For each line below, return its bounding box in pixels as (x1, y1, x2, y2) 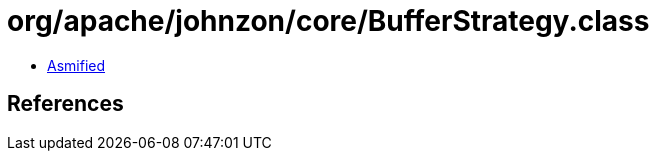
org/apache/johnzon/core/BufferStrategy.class (7, 4, 650, 38)
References (7, 91, 124, 117)
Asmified (47, 56, 106, 74)
